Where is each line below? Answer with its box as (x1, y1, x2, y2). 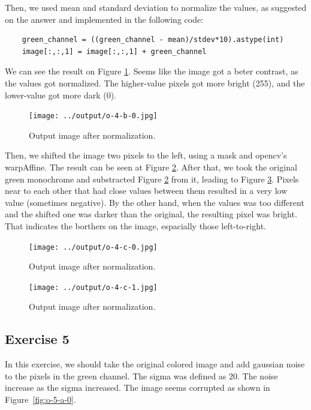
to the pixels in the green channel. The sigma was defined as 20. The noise (5, 369, 278, 382)
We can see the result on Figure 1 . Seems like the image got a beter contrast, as (5, 65, 298, 77)
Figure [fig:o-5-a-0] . (5, 393, 76, 406)
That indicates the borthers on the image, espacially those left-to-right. (5, 219, 266, 232)
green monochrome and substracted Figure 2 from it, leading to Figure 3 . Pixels (5, 172, 299, 185)
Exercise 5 (5, 330, 70, 348)
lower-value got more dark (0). (5, 88, 116, 101)
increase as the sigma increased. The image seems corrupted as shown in (5, 381, 270, 394)
